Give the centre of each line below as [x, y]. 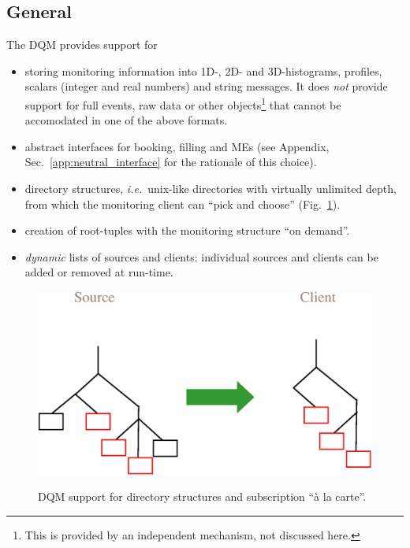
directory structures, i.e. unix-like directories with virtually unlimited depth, [211, 189]
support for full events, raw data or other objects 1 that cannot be [183, 103]
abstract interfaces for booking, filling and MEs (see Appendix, [177, 146]
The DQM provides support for [82, 44]
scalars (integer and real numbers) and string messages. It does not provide [206, 86]
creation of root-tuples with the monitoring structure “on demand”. [187, 230]
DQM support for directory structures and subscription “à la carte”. [202, 496]
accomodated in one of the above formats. [126, 120]
